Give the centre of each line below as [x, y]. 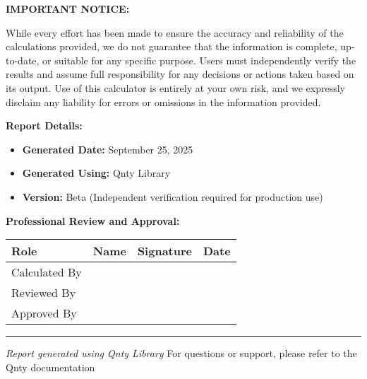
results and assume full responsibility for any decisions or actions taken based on [180, 74]
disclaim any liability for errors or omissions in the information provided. [163, 101]
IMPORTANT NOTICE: [68, 8]
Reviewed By [44, 293]
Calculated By [47, 272]
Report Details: [44, 126]
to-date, [23, 60]
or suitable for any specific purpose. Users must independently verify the [199, 60]
